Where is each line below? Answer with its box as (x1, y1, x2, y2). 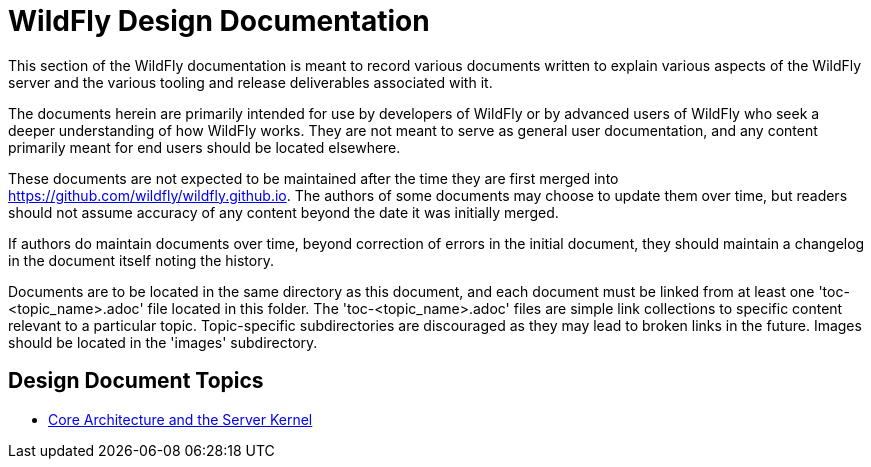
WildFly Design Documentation (8, 4, 430, 38)
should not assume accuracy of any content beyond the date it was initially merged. (8, 203, 559, 221)
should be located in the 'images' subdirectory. (8, 333, 318, 351)
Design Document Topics (8, 368, 264, 394)
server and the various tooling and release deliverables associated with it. (8, 73, 493, 91)
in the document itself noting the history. (8, 251, 274, 269)
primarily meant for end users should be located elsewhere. (8, 138, 401, 156)
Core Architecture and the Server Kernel (48, 410, 313, 428)
